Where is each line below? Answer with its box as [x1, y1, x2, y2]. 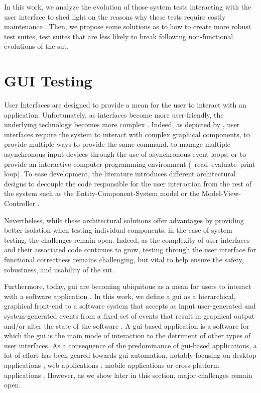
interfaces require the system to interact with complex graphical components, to [4, 129, 250, 139]
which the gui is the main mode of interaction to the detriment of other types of [4, 330, 251, 341]
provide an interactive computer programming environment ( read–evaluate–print [4, 158, 255, 169]
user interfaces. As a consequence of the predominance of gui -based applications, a [4, 340, 257, 350]
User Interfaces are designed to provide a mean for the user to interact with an [4, 100, 246, 110]
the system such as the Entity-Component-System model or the [4, 188, 200, 199]
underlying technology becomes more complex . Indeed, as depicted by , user [4, 119, 240, 130]
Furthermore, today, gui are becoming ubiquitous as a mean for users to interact [4, 281, 251, 291]
